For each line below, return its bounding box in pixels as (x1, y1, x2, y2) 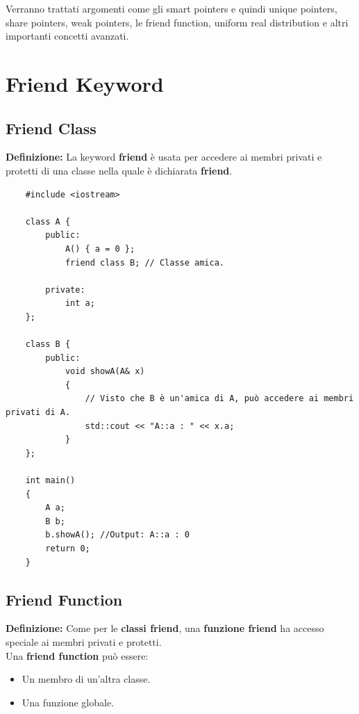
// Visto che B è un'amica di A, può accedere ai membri (85, 393, 354, 404)
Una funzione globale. (22, 695, 115, 709)
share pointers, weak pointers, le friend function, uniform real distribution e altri (6, 15, 349, 29)
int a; (65, 298, 95, 309)
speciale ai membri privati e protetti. (6, 634, 162, 649)
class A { (25, 216, 71, 227)
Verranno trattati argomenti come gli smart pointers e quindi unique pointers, (6, 1, 337, 15)
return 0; (45, 543, 90, 553)
